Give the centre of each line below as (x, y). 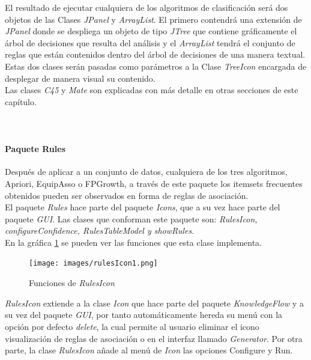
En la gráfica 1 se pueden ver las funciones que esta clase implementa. (133, 242)
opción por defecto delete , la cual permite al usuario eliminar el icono (132, 326)
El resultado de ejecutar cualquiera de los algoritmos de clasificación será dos (146, 7)
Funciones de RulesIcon (72, 283)
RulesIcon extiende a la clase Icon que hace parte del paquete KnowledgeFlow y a (154, 303)
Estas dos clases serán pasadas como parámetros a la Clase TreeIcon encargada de (156, 66)
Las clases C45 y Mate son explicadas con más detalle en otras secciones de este (152, 90)
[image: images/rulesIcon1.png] (93, 264)
